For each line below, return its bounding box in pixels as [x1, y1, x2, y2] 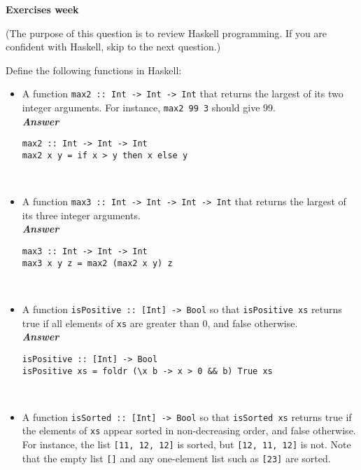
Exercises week [6, 2, 79, 16]
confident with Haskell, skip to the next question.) [6, 39, 221, 54]
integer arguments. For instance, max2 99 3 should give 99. [22, 100, 276, 115]
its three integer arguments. [22, 207, 141, 222]
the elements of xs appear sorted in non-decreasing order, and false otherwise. [22, 423, 356, 438]
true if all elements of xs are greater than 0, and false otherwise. [22, 315, 298, 330]
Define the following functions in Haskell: [6, 62, 182, 77]
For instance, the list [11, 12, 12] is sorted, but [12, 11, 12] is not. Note [22, 437, 351, 452]
